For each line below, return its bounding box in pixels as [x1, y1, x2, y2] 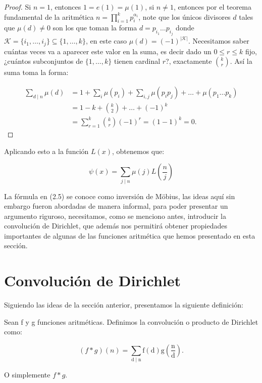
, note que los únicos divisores [138, 11, 231, 22]
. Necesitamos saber [188, 35, 249, 46]
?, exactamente [166, 56, 212, 66]
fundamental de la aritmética [4, 11, 94, 22]
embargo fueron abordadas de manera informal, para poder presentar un [4, 201, 228, 211]
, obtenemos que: [112, 145, 165, 156]
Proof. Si [4, 2, 31, 12]
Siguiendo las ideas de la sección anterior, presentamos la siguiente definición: [4, 299, 243, 310]
